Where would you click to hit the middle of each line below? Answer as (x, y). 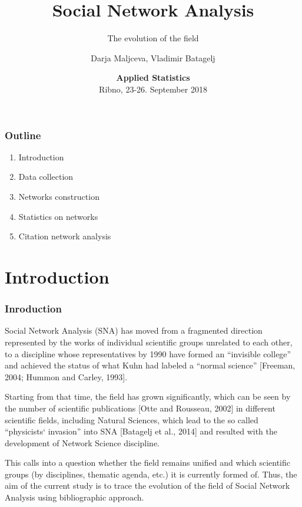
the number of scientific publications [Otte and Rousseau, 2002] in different (140, 408)
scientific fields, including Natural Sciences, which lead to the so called (132, 419)
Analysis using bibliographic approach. (74, 497)
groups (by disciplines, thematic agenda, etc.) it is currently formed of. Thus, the (151, 474)
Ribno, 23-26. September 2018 (153, 89)
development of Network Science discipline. (82, 442)
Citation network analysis (65, 236)
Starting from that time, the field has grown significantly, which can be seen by (148, 396)
